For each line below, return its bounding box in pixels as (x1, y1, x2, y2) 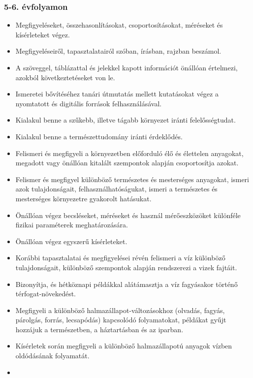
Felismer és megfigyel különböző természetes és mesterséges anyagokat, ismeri (15, 174, 249, 184)
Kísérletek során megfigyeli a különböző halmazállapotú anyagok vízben (15, 341, 232, 351)
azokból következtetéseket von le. (15, 72, 115, 82)
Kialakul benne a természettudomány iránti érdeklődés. (15, 131, 183, 141)
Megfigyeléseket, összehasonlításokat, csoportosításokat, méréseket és (15, 20, 223, 30)
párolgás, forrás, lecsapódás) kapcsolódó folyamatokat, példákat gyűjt (15, 315, 226, 325)
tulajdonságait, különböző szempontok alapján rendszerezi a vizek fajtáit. (15, 262, 237, 272)
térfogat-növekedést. (15, 288, 76, 299)
